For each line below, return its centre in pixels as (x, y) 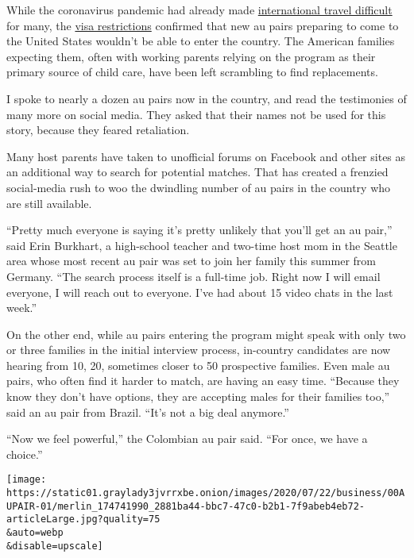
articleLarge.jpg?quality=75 (83, 520)
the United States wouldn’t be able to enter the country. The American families (201, 41)
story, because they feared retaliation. (98, 130)
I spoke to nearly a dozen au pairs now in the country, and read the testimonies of (207, 98)
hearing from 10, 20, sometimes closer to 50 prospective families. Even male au (198, 365)
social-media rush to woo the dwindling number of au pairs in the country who (199, 187)
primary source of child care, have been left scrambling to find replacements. (192, 72)
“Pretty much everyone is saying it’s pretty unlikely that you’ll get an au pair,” (199, 230)
